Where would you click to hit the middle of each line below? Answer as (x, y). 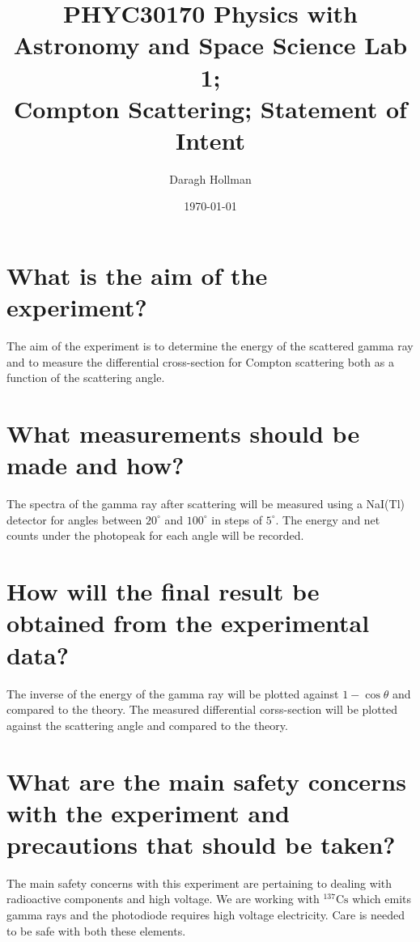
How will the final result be (163, 591)
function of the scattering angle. (86, 378)
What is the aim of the (137, 276)
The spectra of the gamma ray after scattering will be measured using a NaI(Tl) (206, 504)
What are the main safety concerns (206, 781)
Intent (210, 140)
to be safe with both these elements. (96, 930)
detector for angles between (74, 519)
